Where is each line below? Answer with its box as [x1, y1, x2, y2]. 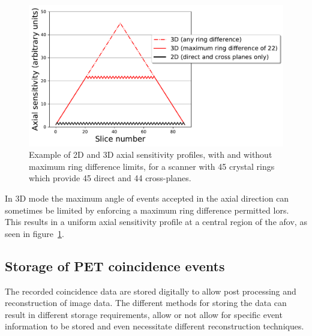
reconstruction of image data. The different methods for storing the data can [5, 296, 287, 309]
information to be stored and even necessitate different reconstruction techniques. [5, 320, 304, 332]
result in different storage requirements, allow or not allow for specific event [5, 308, 283, 320]
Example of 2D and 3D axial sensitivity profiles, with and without [29, 148, 272, 161]
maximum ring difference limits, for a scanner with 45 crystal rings [29, 160, 275, 172]
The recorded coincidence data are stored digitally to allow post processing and [5, 284, 296, 297]
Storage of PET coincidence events [5, 256, 225, 275]
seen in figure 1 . [5, 227, 64, 239]
